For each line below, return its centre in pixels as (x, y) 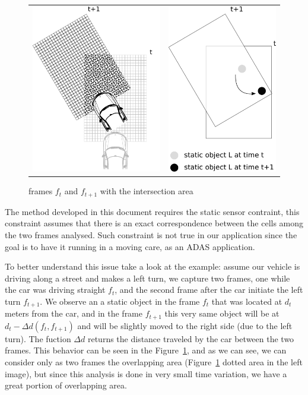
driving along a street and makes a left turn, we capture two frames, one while (147, 278)
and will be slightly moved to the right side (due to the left (185, 325)
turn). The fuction (38, 338)
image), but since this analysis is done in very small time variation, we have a (146, 373)
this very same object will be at (222, 313)
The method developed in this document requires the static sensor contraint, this (152, 211)
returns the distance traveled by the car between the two (191, 338)
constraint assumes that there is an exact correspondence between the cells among (154, 223)
